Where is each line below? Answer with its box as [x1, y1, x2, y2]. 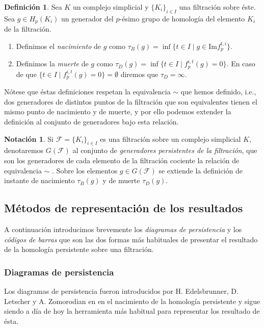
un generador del [61, 13, 114, 23]
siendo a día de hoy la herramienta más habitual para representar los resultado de [4, 306, 260, 316]
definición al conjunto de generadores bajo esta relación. [4, 116, 179, 127]
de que [16, 68, 37, 79]
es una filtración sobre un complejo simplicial [100, 133, 241, 144]
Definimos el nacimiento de [16, 40, 101, 51]
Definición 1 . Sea [4, 2, 62, 12]
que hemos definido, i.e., [180, 86, 256, 97]
